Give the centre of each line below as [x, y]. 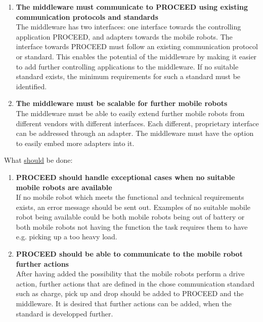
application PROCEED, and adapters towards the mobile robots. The [124, 36]
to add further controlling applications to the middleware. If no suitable [127, 66]
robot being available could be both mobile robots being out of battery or [130, 217]
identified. [31, 86]
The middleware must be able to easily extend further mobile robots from [130, 113]
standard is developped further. [64, 313]
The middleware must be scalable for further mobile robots [122, 103]
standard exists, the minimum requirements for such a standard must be [128, 76]
